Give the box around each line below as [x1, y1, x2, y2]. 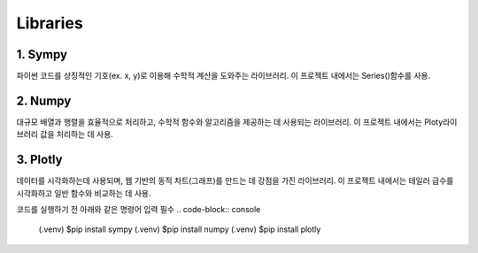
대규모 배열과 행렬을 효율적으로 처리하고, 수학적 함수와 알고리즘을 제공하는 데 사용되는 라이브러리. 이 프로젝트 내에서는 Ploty [16, 116, 443, 127]
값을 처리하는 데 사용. [40, 129, 114, 140]
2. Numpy [16, 93, 72, 108]
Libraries [16, 13, 83, 33]
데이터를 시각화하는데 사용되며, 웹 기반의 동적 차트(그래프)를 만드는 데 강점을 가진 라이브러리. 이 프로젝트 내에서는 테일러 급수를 [16, 175, 454, 186]
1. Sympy [16, 47, 68, 62]
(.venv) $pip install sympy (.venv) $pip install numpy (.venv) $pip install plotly [38, 224, 321, 234]
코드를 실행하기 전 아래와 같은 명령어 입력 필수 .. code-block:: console [16, 204, 261, 215]
